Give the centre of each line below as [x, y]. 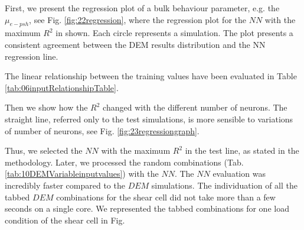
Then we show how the [46, 107]
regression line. [32, 56]
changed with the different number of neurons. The [195, 107]
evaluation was [239, 174]
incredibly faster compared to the [65, 185]
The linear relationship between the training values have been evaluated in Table [151, 76]
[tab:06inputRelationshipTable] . [62, 87]
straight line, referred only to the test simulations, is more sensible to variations [149, 119]
